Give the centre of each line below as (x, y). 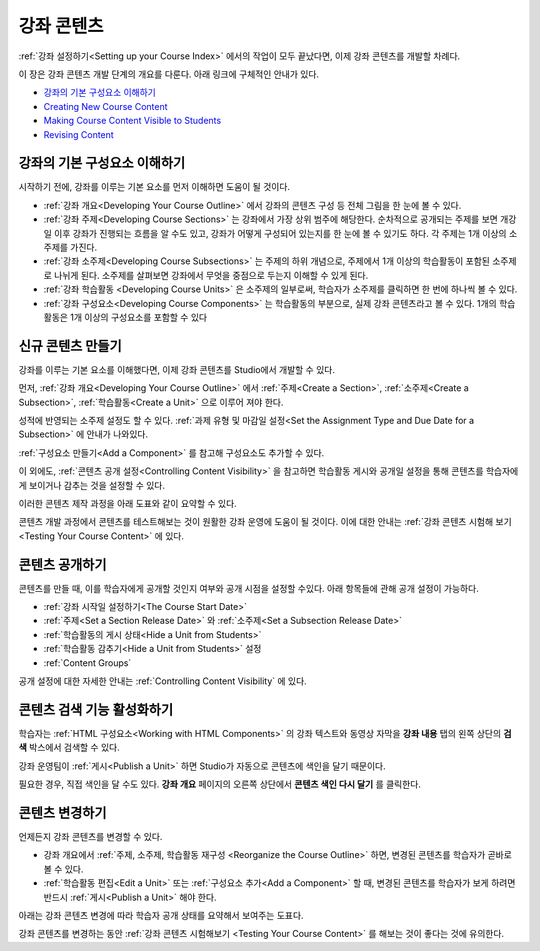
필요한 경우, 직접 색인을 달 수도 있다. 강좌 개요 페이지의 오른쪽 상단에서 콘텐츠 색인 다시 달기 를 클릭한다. (220, 784)
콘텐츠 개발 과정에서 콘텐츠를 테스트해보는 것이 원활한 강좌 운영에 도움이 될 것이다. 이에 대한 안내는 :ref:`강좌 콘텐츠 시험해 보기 (265, 522)
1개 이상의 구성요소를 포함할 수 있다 (139, 317)
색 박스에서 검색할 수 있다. (69, 747)
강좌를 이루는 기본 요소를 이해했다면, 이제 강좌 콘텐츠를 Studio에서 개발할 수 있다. (176, 369)
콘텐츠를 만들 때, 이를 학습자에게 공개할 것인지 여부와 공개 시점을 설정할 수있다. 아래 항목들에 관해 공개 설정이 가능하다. (248, 588)
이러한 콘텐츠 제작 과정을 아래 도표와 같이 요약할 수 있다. (127, 503)
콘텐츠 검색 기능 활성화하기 (96, 709)
